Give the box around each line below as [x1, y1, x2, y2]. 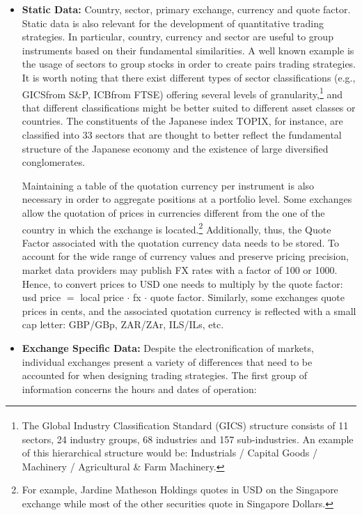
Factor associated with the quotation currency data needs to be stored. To [22, 235, 340, 249]
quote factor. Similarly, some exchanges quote [150, 290, 345, 305]
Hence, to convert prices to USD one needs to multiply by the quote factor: [22, 276, 343, 291]
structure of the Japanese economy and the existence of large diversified [22, 141, 329, 155]
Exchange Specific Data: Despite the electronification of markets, [22, 340, 314, 355]
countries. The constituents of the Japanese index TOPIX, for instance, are [22, 114, 343, 128]
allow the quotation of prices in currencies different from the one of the [22, 205, 325, 220]
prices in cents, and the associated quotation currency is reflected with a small [22, 303, 356, 318]
